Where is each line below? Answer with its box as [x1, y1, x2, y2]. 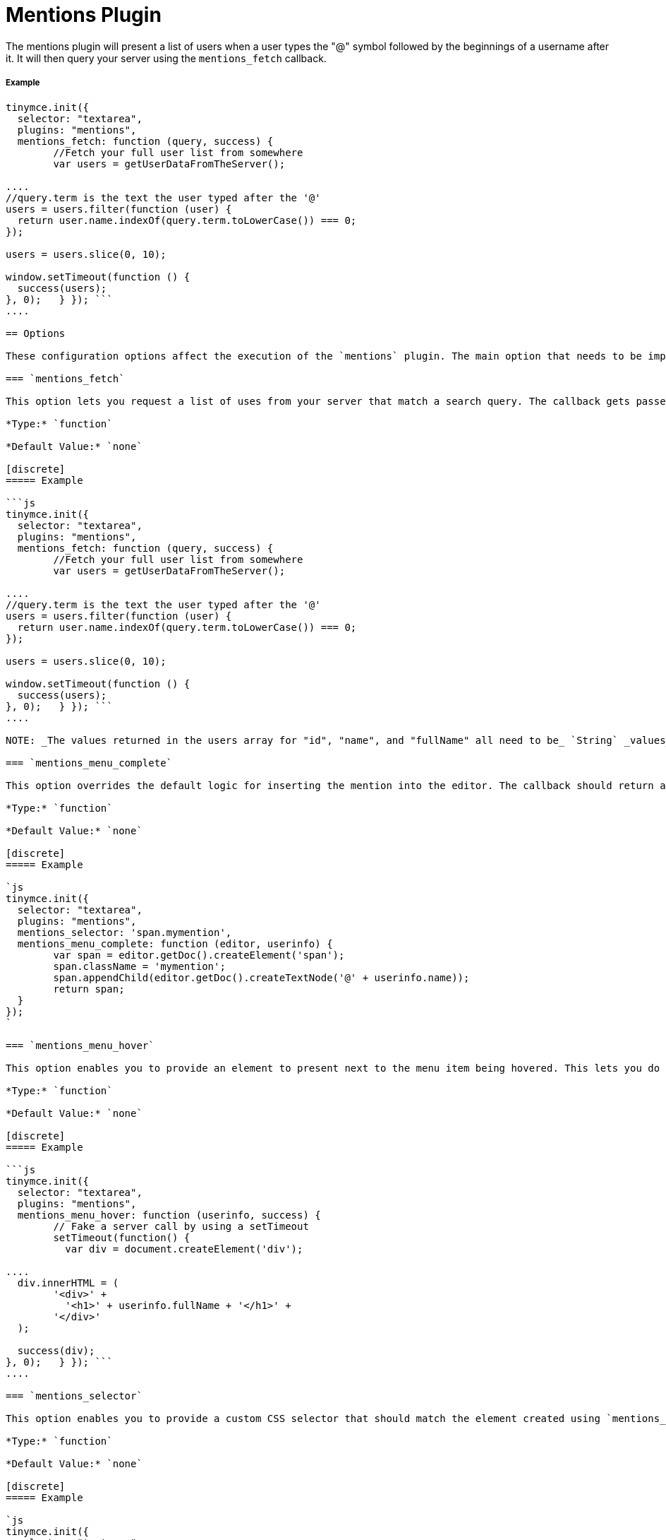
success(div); [17, 1344, 95, 1356]
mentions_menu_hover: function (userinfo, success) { [17, 1209, 321, 1221]
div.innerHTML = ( [17, 1277, 119, 1289]
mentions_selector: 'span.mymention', [17, 926, 232, 938]
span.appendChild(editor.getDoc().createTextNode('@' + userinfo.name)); [53, 971, 470, 983]
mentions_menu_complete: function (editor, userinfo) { [17, 937, 333, 949]
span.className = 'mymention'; [53, 960, 226, 972]
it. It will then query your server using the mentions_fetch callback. [6, 52, 327, 64]
